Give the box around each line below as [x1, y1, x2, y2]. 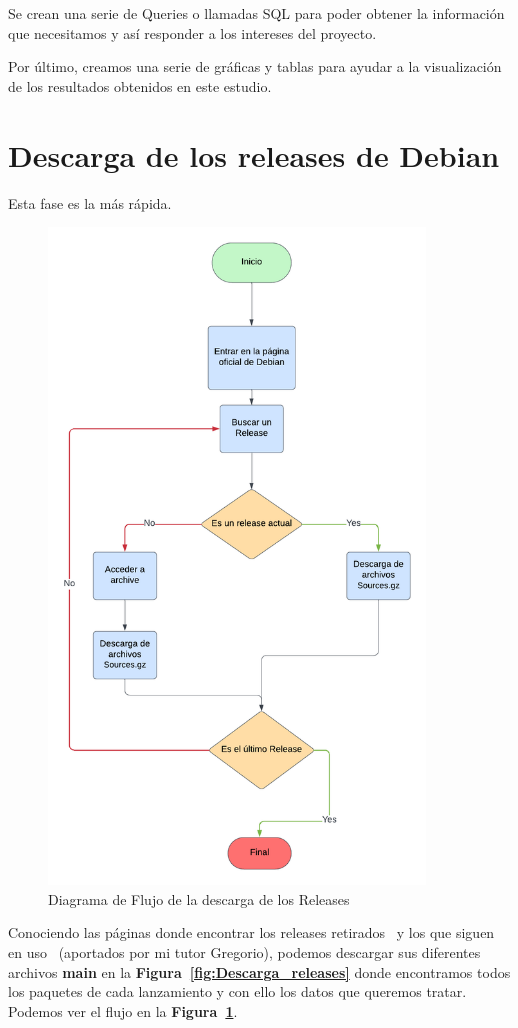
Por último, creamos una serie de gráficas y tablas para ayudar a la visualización [8, 56, 502, 77]
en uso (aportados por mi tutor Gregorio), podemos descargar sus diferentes [8, 942, 481, 963]
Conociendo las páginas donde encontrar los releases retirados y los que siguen [8, 922, 495, 943]
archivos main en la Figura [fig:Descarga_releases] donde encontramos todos [8, 961, 511, 982]
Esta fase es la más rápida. [8, 192, 172, 213]
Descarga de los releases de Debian [8, 134, 500, 175]
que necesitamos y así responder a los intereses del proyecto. [8, 22, 377, 43]
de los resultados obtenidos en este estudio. [8, 75, 272, 96]
